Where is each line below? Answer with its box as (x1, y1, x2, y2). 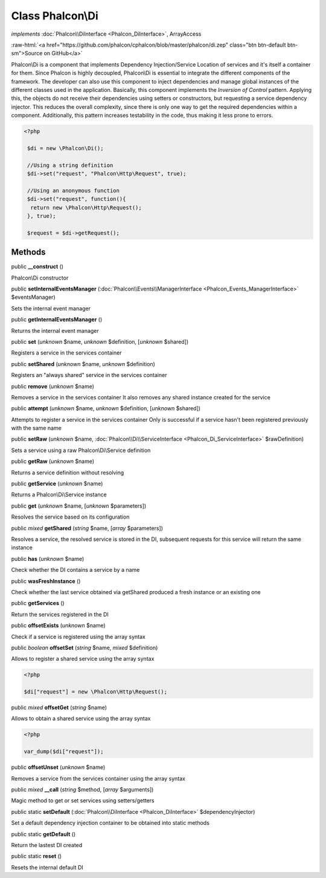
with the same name (11, 424, 62, 432)
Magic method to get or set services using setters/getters (11, 797, 155, 804)
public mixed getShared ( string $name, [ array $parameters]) (11, 524, 163, 532)
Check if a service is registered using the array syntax (11, 633, 146, 640)
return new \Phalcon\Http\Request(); (30, 204, 142, 211)
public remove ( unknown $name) (11, 382, 95, 390)
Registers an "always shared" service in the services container (11, 372, 167, 379)
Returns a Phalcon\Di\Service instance (11, 491, 107, 499)
